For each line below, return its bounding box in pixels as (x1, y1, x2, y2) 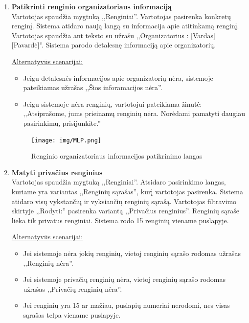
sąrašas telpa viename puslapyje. (23, 309, 121, 320)
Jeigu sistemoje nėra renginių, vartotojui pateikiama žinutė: (23, 98, 202, 109)
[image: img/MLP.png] (31, 137, 101, 144)
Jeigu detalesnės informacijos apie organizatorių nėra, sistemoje (23, 72, 213, 83)
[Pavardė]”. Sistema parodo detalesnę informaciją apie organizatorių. (11, 40, 216, 50)
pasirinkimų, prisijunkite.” (23, 117, 101, 128)
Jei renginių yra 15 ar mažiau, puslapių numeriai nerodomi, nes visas (23, 300, 230, 310)
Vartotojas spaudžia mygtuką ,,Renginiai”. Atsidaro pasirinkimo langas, (11, 177, 226, 187)
